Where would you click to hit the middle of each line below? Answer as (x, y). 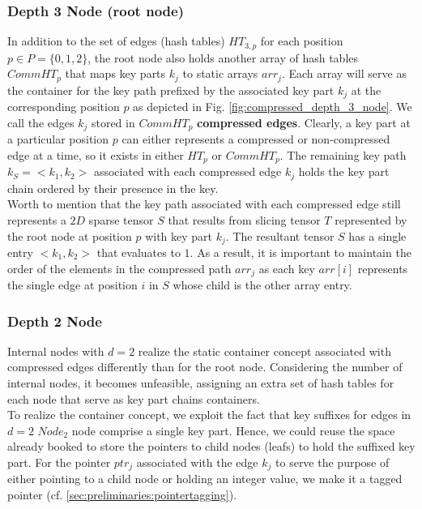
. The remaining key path (343, 154)
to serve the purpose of (332, 462)
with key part (179, 235)
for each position (302, 41)
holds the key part (344, 171)
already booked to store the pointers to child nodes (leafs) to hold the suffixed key (211, 446)
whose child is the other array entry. (262, 284)
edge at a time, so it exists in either (96, 154)
